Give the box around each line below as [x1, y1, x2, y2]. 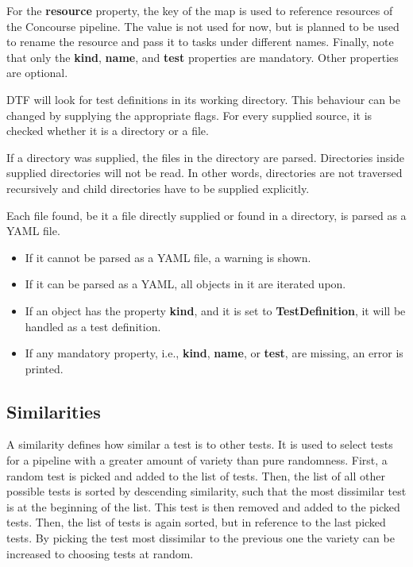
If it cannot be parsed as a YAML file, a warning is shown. [25, 249, 311, 265]
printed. [25, 360, 64, 376]
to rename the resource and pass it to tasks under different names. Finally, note [6, 33, 394, 50]
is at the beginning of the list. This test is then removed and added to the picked [6, 498, 400, 515]
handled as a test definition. [25, 318, 161, 334]
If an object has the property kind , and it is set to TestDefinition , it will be [25, 302, 406, 318]
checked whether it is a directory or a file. [6, 122, 209, 139]
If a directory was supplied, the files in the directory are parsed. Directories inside [6, 148, 405, 165]
